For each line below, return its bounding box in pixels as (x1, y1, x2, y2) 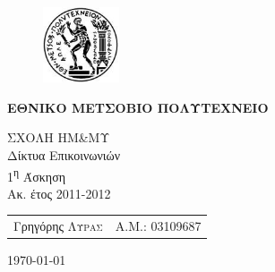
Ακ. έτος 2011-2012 (7, 183, 111, 202)
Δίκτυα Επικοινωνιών (7, 145, 121, 164)
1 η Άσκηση (7, 164, 66, 185)
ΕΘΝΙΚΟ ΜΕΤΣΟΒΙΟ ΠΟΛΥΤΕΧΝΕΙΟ (7, 98, 269, 116)
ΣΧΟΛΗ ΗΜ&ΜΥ (7, 128, 110, 147)
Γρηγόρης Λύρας (13, 217, 103, 235)
